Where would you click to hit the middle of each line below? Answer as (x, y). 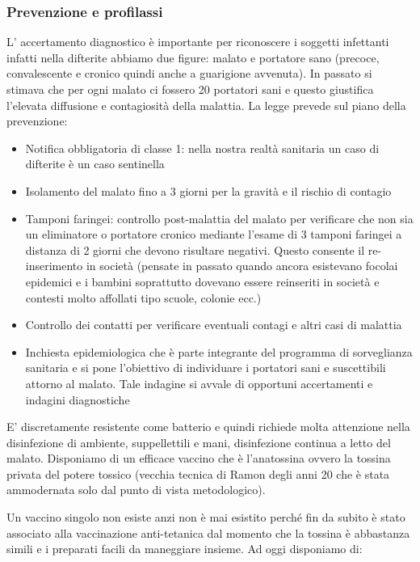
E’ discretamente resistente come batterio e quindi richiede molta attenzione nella (208, 427)
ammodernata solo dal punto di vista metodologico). (136, 490)
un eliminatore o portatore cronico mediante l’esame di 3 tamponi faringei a (214, 234)
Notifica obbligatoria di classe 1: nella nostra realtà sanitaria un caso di (202, 148)
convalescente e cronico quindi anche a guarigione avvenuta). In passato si (189, 73)
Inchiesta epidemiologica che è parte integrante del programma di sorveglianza (219, 351)
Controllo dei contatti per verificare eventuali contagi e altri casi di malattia (214, 325)
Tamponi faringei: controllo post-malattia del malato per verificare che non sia (219, 218)
